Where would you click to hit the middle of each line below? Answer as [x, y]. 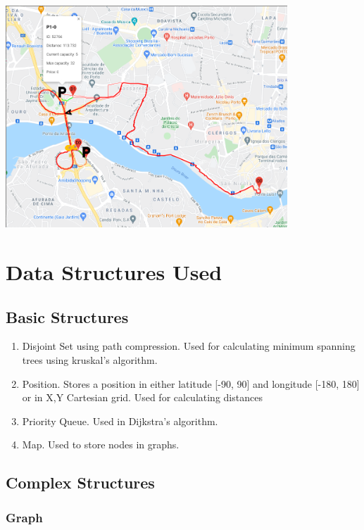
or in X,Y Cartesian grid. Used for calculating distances [142, 397]
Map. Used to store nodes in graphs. [101, 444]
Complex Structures [80, 482]
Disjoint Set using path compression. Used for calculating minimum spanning [189, 346]
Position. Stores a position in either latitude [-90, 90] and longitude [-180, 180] [191, 383]
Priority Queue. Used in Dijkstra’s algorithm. [120, 421]
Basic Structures [67, 316]
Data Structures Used [114, 271]
